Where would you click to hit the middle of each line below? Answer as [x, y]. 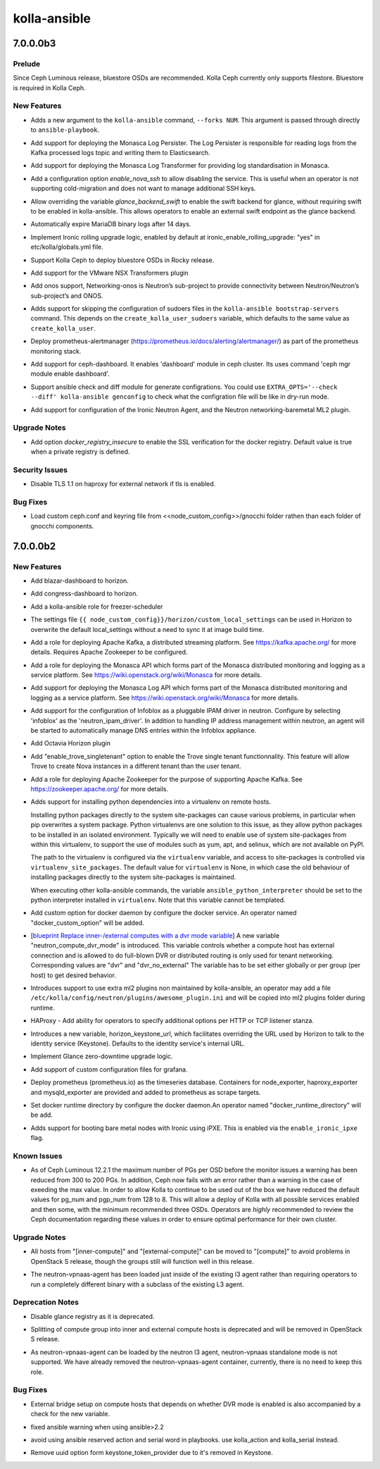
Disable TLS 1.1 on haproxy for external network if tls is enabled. [123, 484]
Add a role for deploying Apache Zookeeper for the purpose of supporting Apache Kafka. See [166, 779]
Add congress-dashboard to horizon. [84, 594]
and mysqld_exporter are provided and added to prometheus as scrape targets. [146, 1092]
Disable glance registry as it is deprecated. [93, 1316]
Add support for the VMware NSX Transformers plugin [110, 273]
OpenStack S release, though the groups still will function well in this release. [142, 1261]
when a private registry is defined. [80, 452]
